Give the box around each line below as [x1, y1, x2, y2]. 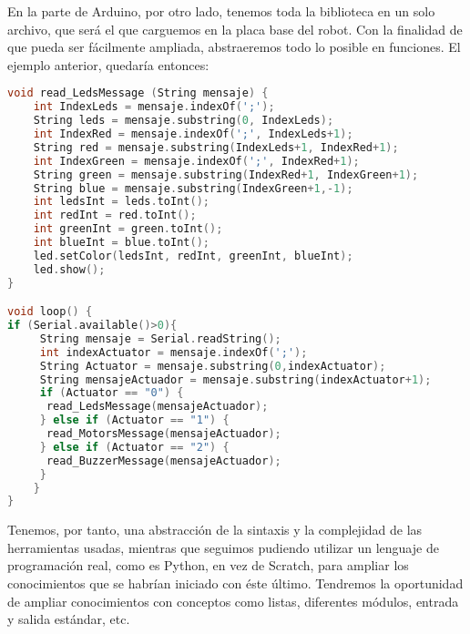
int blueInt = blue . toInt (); [33, 236, 209, 249]
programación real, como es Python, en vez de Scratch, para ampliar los [7, 556, 409, 575]
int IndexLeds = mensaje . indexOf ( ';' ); [33, 100, 275, 114]
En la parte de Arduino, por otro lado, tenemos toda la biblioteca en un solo [7, 2, 435, 20]
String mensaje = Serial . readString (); [39, 332, 281, 345]
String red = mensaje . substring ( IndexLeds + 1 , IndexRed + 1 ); [33, 140, 399, 154]
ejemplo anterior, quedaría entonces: [7, 55, 209, 74]
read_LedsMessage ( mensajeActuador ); [46, 400, 269, 414]
